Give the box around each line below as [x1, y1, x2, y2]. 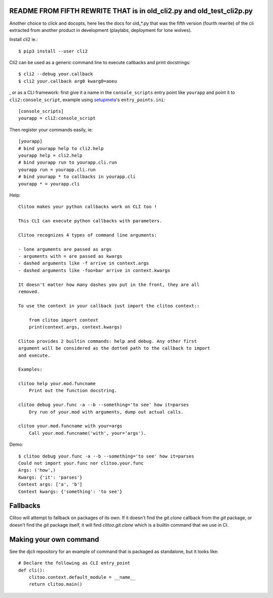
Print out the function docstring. [28, 388, 117, 394]
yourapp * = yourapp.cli [18, 181, 80, 187]
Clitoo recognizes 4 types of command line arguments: [18, 232, 157, 238]
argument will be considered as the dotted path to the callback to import [18, 345, 210, 351]
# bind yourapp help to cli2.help [18, 146, 104, 151]
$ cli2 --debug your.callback [18, 71, 94, 77]
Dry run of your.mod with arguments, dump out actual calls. [28, 409, 184, 415]
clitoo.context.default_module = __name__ [28, 574, 136, 580]
